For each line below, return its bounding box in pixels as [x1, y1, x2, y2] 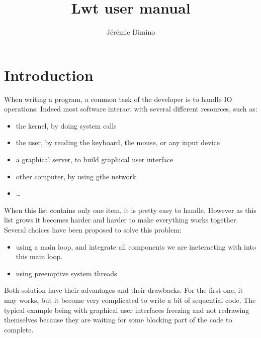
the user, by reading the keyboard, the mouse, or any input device [16, 137, 220, 148]
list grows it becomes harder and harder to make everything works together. [4, 214, 238, 225]
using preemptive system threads [16, 268, 117, 278]
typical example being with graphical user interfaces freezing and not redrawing [4, 304, 249, 315]
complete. [4, 324, 34, 334]
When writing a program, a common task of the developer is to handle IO [4, 93, 232, 104]
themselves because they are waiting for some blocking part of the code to [4, 314, 232, 325]
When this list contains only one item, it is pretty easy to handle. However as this [4, 204, 256, 215]
